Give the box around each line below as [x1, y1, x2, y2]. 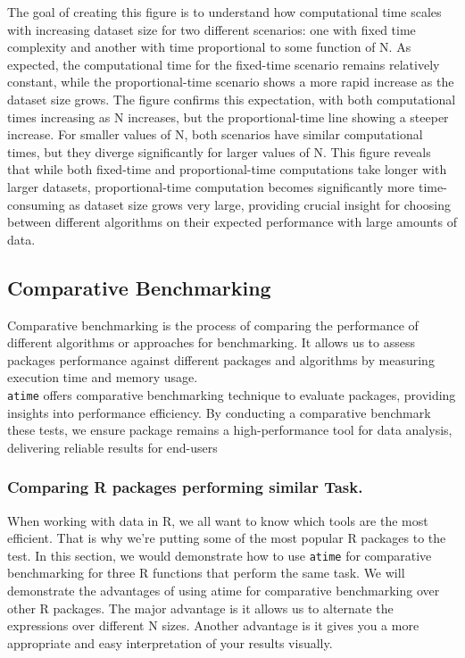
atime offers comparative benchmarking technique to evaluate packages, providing [7, 385, 456, 404]
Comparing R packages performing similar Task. [7, 476, 363, 498]
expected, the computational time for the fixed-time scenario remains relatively [7, 54, 440, 73]
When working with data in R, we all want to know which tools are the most [7, 511, 428, 529]
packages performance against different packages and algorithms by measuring [7, 350, 435, 369]
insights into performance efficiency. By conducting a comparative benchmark [7, 403, 431, 421]
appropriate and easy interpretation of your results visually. [7, 633, 333, 652]
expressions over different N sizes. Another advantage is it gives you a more [7, 616, 419, 635]
